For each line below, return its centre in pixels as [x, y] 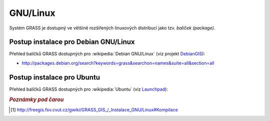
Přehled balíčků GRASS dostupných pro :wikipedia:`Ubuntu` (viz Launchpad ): [89, 89]
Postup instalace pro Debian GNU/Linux [72, 42]
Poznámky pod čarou [36, 100]
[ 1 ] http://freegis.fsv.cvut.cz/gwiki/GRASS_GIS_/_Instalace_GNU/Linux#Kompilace [94, 110]
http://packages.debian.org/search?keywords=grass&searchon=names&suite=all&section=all [118, 63]
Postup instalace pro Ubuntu [54, 77]
